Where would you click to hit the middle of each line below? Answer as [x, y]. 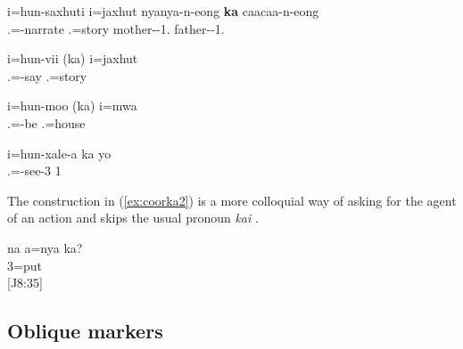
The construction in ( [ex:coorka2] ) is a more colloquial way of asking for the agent [232, 200]
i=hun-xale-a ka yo [59, 153]
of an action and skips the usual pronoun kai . [133, 218]
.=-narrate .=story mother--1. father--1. [116, 28]
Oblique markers [85, 331]
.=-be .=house [46, 122]
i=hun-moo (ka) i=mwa [72, 106]
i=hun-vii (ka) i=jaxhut [73, 58]
